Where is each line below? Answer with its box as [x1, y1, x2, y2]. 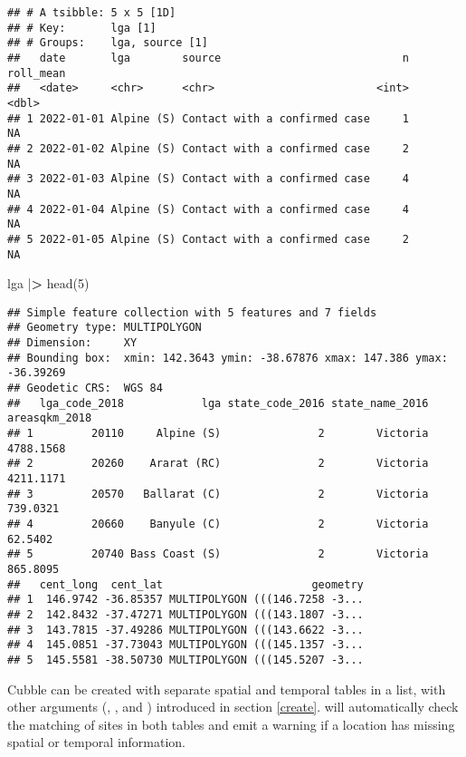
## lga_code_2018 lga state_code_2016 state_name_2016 [7, 396, 429, 410]
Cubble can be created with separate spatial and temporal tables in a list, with [7, 679, 446, 698]
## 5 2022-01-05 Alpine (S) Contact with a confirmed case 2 [7, 232, 409, 246]
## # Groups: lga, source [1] [7, 36, 208, 50]
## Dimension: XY [7, 336, 138, 350]
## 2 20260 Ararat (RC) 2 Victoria [7, 457, 429, 471]
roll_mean [7, 66, 66, 80]
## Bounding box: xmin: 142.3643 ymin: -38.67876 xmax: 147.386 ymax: [7, 351, 448, 364]
